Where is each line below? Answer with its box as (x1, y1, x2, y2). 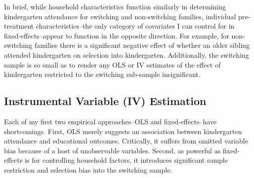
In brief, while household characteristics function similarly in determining (4, 1, 226, 11)
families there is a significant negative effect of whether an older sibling (34, 40, 250, 50)
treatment (4, 21, 34, 31)
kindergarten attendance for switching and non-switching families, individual (4, 11, 236, 21)
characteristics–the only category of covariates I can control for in (36, 21, 235, 31)
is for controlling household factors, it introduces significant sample (25, 155, 228, 165)
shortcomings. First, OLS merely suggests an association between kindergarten (4, 126, 242, 136)
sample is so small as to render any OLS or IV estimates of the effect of (4, 59, 221, 70)
